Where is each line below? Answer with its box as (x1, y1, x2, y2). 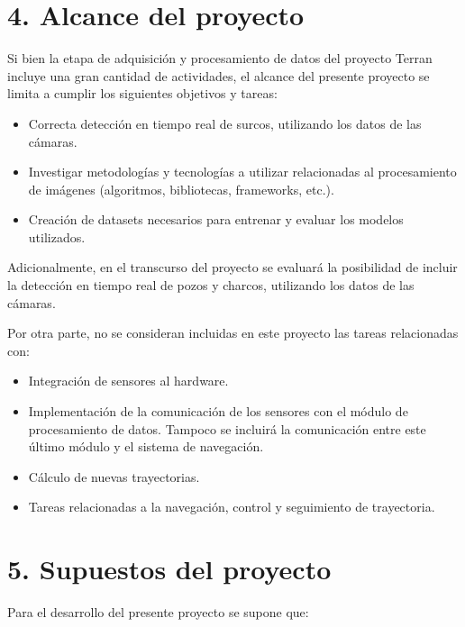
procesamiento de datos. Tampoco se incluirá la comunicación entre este (28, 419, 426, 438)
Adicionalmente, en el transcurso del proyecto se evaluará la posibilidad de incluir (7, 258, 458, 277)
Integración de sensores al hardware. (28, 371, 229, 390)
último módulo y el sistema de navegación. (28, 437, 264, 456)
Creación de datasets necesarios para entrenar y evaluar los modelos (28, 210, 404, 229)
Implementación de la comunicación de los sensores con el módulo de (28, 402, 408, 421)
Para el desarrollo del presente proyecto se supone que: (7, 603, 309, 622)
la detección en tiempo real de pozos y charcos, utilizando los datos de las (7, 276, 415, 295)
